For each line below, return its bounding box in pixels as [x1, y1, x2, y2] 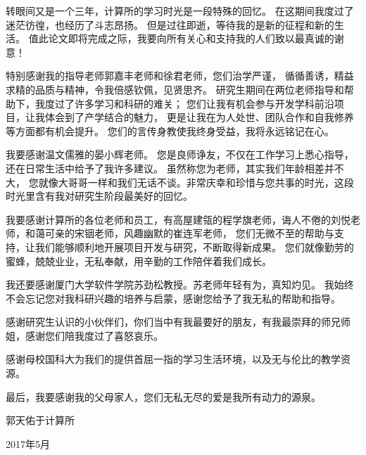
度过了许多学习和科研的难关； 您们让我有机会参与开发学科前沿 [44, 96, 334, 110]
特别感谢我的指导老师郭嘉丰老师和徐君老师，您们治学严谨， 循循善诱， [6, 68, 334, 83]
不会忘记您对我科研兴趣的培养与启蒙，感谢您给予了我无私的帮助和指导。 [6, 290, 341, 305]
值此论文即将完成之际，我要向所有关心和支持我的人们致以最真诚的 [28, 31, 334, 46]
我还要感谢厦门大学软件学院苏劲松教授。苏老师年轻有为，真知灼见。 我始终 [6, 277, 354, 292]
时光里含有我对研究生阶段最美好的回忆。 [6, 188, 193, 203]
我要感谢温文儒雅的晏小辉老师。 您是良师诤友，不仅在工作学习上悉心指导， [6, 147, 354, 162]
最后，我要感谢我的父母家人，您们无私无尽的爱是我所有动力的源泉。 [6, 389, 321, 404]
